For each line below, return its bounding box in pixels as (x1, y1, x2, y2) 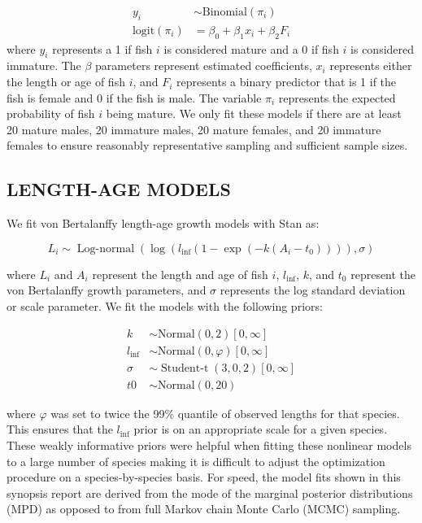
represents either (329, 57, 412, 74)
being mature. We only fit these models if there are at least (106, 105, 402, 122)
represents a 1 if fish (52, 40, 153, 57)
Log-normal (76, 242, 135, 255)
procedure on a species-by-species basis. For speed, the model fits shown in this (7, 469, 401, 486)
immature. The (7, 57, 81, 74)
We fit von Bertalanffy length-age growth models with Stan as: (7, 215, 320, 232)
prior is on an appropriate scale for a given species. (133, 421, 388, 438)
